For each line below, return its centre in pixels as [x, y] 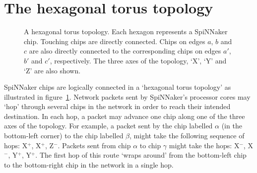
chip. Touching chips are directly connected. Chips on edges [115, 41]
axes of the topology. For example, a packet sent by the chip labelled [108, 126]
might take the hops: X [204, 145]
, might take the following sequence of [187, 136]
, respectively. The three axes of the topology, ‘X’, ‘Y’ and [138, 60]
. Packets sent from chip [94, 145]
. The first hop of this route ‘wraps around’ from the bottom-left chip [141, 155]
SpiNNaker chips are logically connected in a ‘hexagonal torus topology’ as [118, 87]
